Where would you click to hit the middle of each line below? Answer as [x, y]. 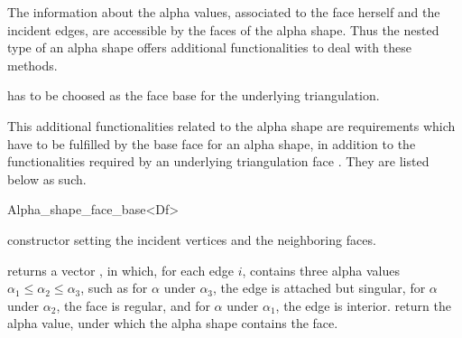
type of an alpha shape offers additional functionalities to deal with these [209, 47]
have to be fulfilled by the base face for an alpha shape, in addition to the [212, 143]
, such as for [114, 288]
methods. [32, 65]
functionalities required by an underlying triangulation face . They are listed [218, 161]
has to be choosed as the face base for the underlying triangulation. [194, 95]
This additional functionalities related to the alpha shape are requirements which [231, 125]
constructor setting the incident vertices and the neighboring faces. [192, 239]
